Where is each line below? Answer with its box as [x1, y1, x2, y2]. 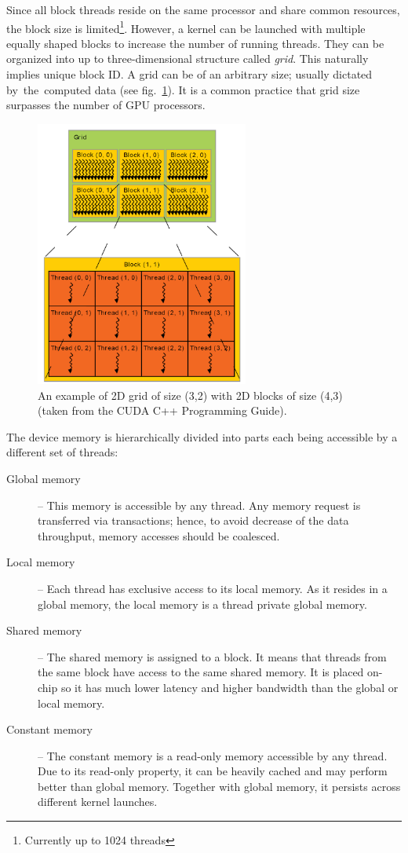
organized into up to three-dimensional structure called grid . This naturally [6, 50, 369, 67]
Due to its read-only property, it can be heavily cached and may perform [38, 763, 388, 779]
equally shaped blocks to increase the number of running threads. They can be [6, 35, 384, 51]
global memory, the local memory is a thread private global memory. [38, 595, 367, 612]
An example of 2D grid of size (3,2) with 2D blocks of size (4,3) [38, 386, 343, 403]
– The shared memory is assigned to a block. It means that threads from [38, 648, 387, 664]
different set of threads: [6, 444, 118, 460]
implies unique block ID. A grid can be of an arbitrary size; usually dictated [6, 66, 373, 82]
